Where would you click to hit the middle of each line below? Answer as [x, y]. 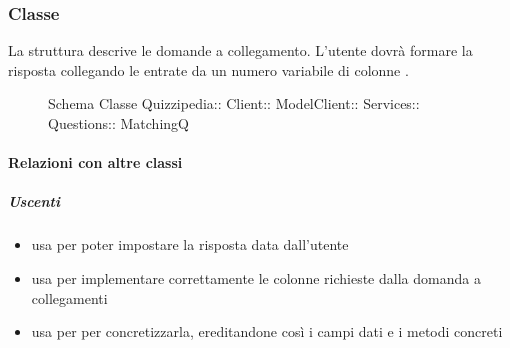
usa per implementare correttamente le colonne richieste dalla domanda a [256, 277]
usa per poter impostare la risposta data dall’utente [190, 244]
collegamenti [69, 297]
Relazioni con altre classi [95, 162]
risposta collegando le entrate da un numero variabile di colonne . [208, 69]
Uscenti [34, 201]
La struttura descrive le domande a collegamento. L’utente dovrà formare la [240, 50]
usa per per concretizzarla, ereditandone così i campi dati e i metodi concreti [267, 331]
